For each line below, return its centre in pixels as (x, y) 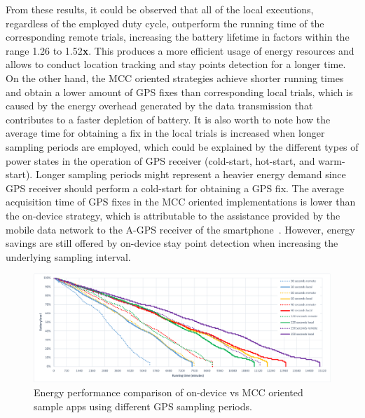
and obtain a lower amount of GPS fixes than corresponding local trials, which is (179, 92)
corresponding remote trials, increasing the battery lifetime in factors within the (178, 37)
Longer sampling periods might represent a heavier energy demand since (191, 174)
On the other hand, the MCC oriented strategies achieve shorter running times (175, 77)
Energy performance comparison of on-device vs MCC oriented (168, 392)
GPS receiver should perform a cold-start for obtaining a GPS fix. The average (175, 188)
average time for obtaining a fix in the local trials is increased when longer (165, 133)
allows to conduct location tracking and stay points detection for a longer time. (176, 64)
